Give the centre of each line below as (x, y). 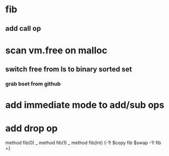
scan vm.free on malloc (56, 50)
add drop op (31, 129)
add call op (23, 28)
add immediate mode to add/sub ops (85, 105)
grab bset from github (33, 84)
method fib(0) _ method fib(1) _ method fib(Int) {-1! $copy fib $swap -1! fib (83, 143)
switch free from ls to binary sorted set (69, 70)
